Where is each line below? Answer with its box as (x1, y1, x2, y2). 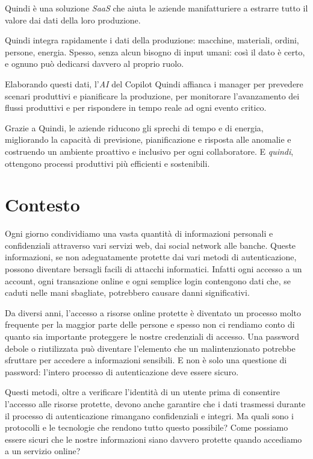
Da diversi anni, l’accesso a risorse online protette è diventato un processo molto (5, 306, 302, 319)
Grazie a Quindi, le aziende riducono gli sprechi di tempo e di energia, (5, 121, 264, 134)
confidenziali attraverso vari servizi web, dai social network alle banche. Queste (5, 239, 296, 251)
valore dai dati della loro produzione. (5, 13, 141, 26)
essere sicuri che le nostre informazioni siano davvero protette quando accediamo (5, 432, 302, 445)
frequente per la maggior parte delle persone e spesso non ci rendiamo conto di (5, 318, 295, 331)
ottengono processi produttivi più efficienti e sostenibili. (5, 157, 210, 169)
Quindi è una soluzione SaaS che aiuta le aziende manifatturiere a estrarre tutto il (5, 2, 308, 14)
